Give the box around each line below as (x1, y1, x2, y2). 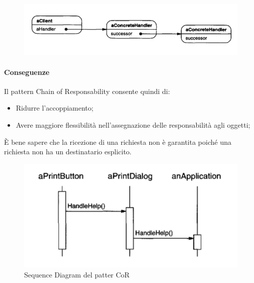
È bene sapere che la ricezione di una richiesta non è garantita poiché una (4, 136, 231, 147)
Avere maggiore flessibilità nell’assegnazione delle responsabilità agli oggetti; (16, 120, 250, 130)
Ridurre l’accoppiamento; (16, 103, 94, 113)
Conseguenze (4, 66, 50, 77)
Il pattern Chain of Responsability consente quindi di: (4, 85, 170, 96)
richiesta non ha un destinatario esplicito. (4, 146, 132, 157)
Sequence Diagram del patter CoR (24, 269, 130, 280)
